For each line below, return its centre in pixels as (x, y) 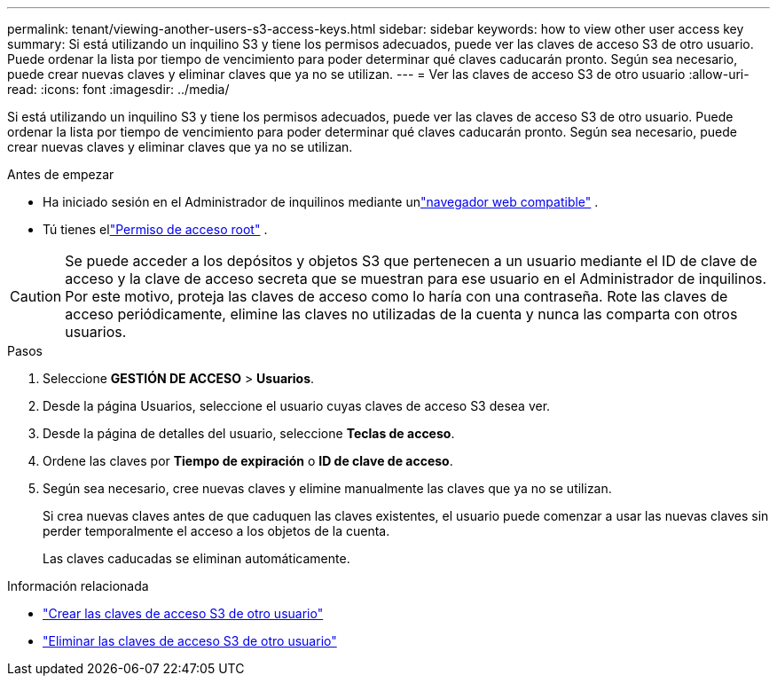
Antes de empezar (61, 174)
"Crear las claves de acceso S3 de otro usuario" (183, 613)
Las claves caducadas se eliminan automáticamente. (196, 558)
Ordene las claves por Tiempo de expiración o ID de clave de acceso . (248, 461)
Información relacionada (78, 586)
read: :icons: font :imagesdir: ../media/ (118, 89)
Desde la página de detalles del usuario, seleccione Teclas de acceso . (249, 433)
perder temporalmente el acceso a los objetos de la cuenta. (216, 531)
